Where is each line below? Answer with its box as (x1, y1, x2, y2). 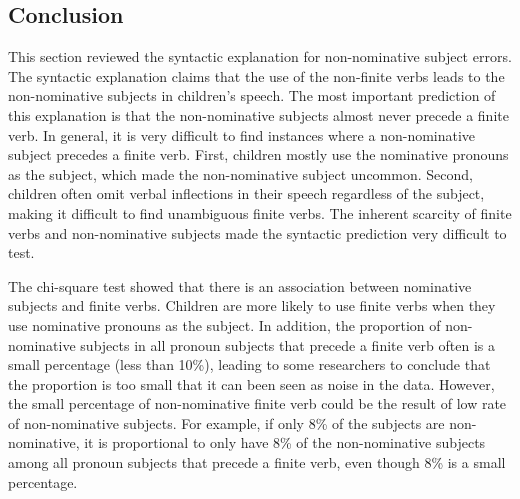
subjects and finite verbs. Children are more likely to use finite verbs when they (8, 295, 496, 316)
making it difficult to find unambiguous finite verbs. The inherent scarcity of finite (8, 202, 512, 223)
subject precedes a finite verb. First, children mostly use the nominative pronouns (8, 144, 509, 165)
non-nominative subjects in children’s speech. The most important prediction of (8, 85, 496, 106)
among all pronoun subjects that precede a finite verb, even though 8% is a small (8, 452, 506, 473)
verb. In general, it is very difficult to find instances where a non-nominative (8, 124, 476, 145)
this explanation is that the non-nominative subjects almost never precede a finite (8, 104, 509, 125)
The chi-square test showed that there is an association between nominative (8, 275, 472, 296)
